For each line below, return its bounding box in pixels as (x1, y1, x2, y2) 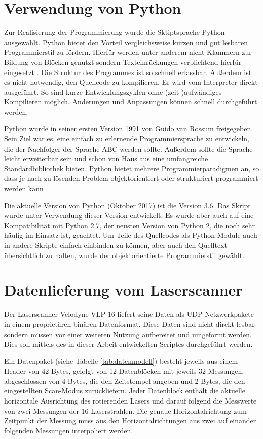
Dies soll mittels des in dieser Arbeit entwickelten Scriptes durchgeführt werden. (4, 339, 253, 349)
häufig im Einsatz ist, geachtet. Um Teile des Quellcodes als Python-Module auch (4, 230, 257, 240)
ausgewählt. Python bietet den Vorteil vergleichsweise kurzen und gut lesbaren (4, 36, 248, 47)
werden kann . (4, 183, 48, 194)
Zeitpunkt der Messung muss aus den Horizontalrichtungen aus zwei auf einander (4, 415, 256, 426)
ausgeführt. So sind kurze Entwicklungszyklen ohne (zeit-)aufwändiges (4, 86, 222, 97)
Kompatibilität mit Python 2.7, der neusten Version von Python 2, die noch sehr (4, 219, 255, 230)
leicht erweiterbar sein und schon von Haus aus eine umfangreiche (4, 153, 208, 164)
